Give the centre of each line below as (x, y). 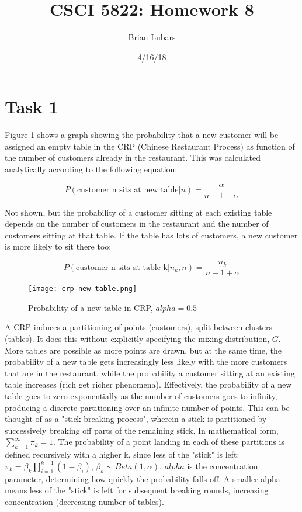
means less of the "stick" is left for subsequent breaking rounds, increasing (137, 490)
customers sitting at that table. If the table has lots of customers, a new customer (151, 235)
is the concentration (223, 466)
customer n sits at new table (128, 190)
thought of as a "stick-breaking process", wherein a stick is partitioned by (136, 419)
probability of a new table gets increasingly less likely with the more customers (146, 361)
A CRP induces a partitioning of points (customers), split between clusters (138, 327)
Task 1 (32, 107)
